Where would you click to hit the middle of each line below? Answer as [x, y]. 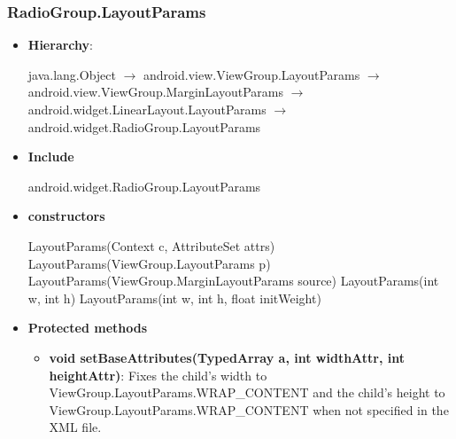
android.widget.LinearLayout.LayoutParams [147, 109]
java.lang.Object [72, 74]
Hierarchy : [60, 45]
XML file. [75, 427]
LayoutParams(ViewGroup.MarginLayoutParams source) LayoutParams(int [233, 281]
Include [51, 157]
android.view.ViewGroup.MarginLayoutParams [155, 92]
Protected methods [88, 328]
